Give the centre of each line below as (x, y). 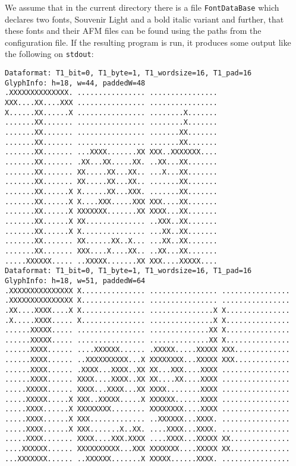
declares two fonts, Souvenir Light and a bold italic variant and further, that (144, 19)
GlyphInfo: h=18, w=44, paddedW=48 (75, 83)
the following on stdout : (49, 54)
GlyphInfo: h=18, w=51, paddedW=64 (75, 280)
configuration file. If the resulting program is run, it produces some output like (148, 42)
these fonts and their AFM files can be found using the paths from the (133, 31)
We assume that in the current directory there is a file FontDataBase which (142, 7)
